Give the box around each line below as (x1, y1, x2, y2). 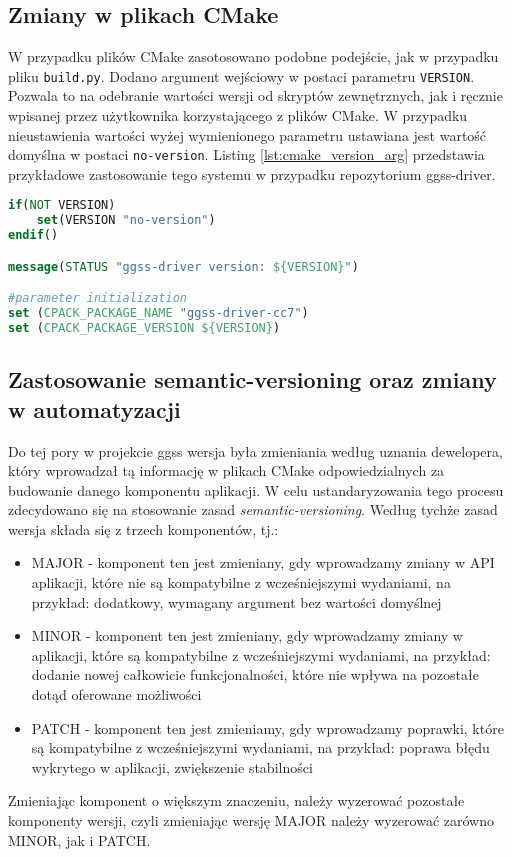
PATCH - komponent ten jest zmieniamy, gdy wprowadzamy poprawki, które (31, 717, 504, 738)
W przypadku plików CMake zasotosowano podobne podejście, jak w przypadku (8, 46, 499, 67)
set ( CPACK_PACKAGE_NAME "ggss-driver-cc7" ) (8, 306, 309, 321)
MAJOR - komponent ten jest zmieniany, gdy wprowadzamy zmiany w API (31, 552, 495, 573)
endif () (8, 228, 59, 243)
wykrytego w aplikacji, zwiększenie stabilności (31, 756, 313, 777)
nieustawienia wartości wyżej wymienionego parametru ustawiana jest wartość (8, 124, 487, 145)
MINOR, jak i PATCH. (8, 829, 151, 850)
